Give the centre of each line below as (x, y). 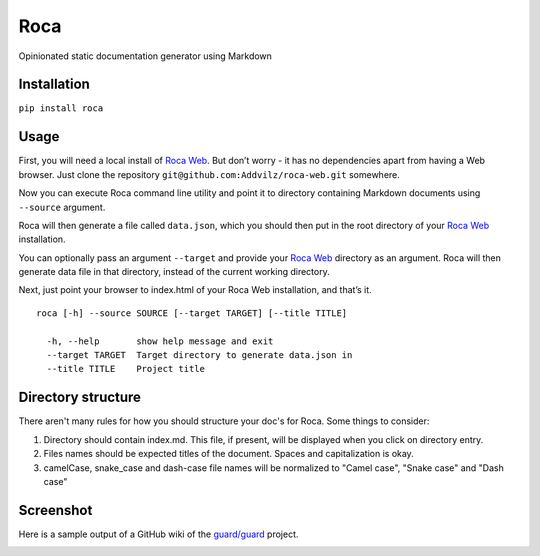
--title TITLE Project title (125, 369)
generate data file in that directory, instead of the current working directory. (174, 272)
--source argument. (62, 207)
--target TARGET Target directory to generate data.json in (199, 355)
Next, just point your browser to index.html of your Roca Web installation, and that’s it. (195, 290)
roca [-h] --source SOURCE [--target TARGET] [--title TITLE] (192, 313)
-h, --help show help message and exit (160, 341)
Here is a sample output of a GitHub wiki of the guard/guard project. (158, 534)
